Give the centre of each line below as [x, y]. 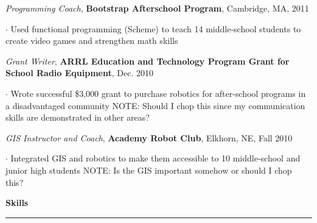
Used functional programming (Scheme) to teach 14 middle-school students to [156, 28]
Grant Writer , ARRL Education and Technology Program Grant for [148, 61]
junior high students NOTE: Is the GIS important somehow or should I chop [149, 170]
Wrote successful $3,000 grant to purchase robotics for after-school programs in [158, 93]
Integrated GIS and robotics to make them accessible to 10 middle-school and [155, 158]
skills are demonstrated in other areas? [78, 117]
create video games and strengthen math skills [92, 41]
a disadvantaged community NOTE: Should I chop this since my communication [155, 105]
